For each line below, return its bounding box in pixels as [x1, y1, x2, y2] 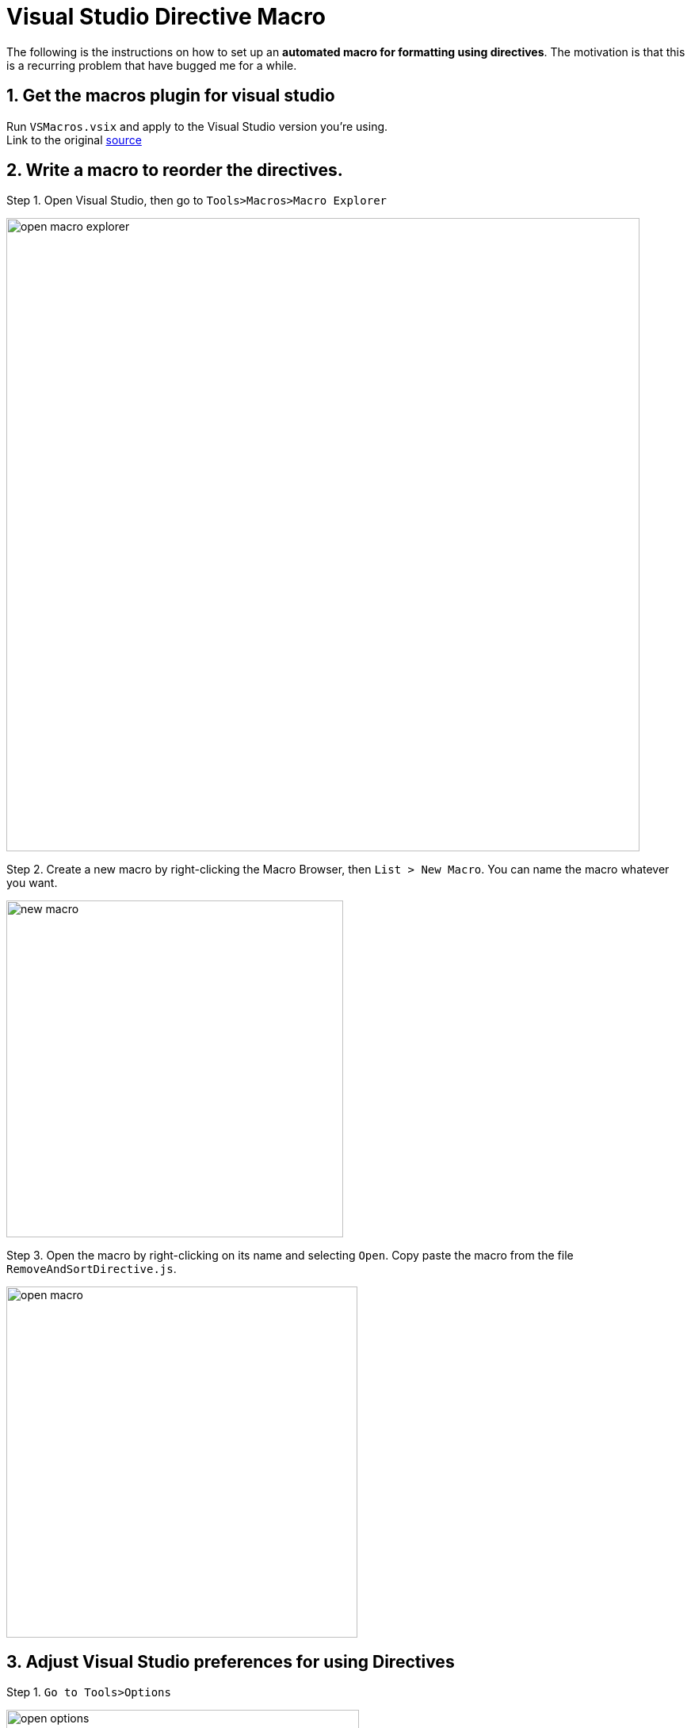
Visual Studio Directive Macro [6, 3, 326, 30]
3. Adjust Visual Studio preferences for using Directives [6, 1651, 455, 1672]
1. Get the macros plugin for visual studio [6, 86, 335, 106]
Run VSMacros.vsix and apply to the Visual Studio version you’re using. [6, 119, 388, 133]
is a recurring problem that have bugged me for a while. [6, 58, 297, 72]
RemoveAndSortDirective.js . [6, 1262, 177, 1276]
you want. [6, 876, 58, 890]
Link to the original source [6, 132, 142, 147]
